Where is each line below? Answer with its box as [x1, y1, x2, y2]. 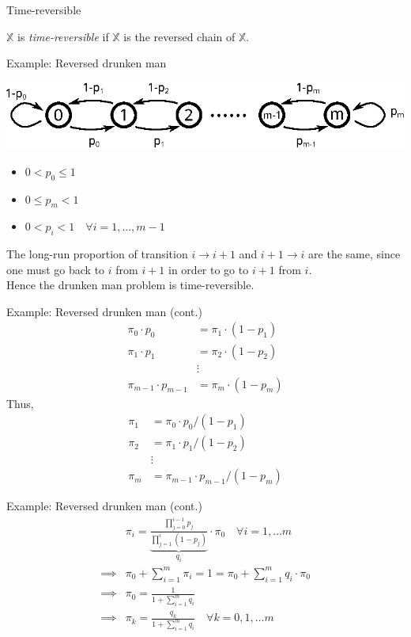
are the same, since [308, 246, 401, 262]
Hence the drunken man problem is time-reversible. [6, 277, 255, 293]
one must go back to [6, 261, 105, 277]
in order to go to [168, 261, 249, 277]
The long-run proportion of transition [6, 246, 188, 262]
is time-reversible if [17, 28, 109, 44]
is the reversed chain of [123, 28, 236, 44]
